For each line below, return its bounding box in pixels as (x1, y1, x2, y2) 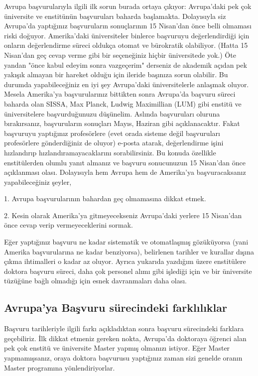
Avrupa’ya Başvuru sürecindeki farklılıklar (4, 300, 227, 315)
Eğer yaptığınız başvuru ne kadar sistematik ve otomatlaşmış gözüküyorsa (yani (4, 237, 249, 247)
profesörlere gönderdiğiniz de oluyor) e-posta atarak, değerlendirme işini (4, 137, 224, 148)
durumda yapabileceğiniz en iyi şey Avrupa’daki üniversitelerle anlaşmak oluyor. (4, 79, 249, 89)
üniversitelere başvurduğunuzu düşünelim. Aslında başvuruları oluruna (4, 108, 220, 119)
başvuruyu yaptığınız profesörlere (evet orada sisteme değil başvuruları (4, 127, 220, 138)
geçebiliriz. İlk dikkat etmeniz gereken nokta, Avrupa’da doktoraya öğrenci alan (4, 333, 247, 343)
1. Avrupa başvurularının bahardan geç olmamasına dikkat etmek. (4, 193, 206, 204)
